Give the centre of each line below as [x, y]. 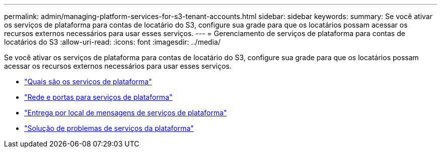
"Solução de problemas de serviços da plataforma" [109, 128]
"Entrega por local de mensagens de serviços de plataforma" [126, 113]
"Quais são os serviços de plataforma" [88, 82]
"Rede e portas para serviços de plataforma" [98, 97]
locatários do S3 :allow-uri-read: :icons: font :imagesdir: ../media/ [112, 42]
